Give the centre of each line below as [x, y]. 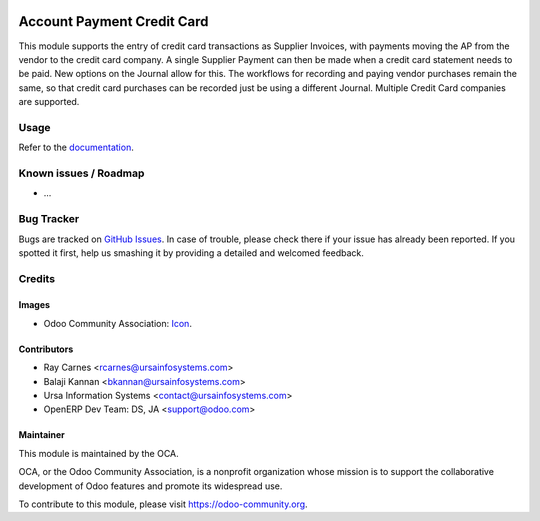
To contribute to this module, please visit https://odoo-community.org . [163, 504]
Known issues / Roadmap [81, 173]
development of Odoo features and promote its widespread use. [150, 486]
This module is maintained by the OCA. [98, 453]
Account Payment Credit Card [113, 21]
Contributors [46, 349]
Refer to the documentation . [76, 147]
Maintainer [41, 435]
